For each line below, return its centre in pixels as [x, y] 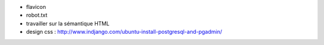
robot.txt [37, 15]
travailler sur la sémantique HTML [68, 23]
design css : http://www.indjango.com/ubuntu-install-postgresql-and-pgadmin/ [124, 32]
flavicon [36, 7]
